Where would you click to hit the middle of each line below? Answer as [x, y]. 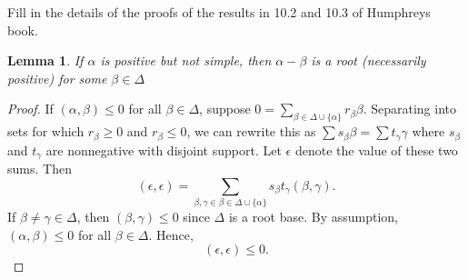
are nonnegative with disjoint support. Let [164, 149]
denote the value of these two [376, 149]
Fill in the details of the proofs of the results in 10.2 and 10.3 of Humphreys [219, 12]
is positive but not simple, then [186, 60]
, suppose [225, 109]
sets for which [46, 131]
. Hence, [171, 234]
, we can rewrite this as [251, 131]
